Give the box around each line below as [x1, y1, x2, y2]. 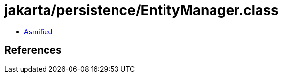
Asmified [24, 27, 53, 36]
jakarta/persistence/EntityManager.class [4, 2, 279, 18]
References [4, 44, 62, 57]
